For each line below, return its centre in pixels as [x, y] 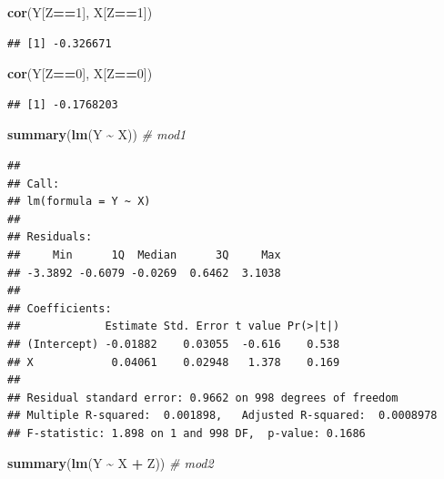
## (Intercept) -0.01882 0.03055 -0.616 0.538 [174, 344]
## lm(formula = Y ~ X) [79, 202]
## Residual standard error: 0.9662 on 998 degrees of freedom [203, 397]
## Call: [34, 183]
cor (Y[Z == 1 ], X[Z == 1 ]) [80, 12]
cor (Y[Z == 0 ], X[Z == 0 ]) [80, 73]
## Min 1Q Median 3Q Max [144, 255]
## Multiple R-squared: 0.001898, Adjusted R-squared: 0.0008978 [222, 416]
